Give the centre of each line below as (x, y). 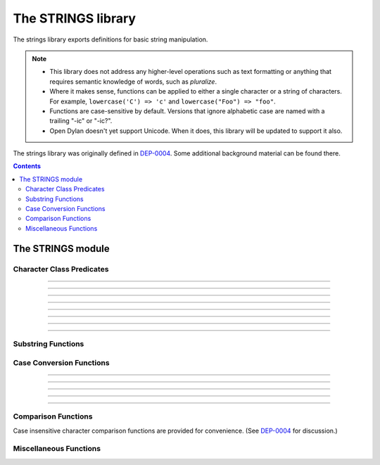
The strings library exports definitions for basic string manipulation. (110, 39)
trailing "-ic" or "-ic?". (81, 121)
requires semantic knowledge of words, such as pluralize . (133, 82)
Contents (27, 166)
